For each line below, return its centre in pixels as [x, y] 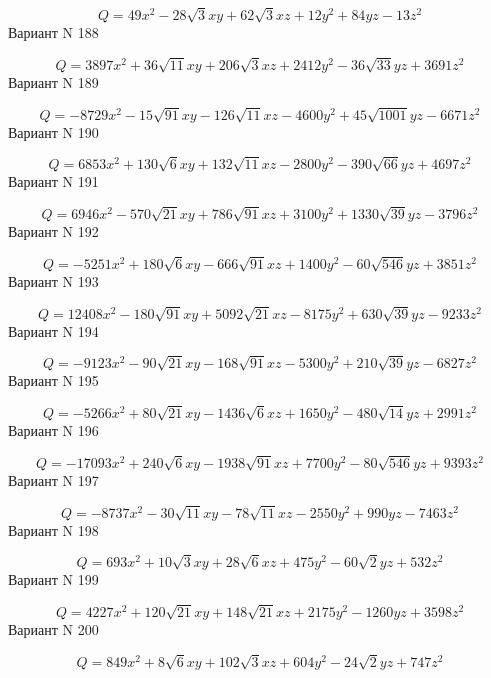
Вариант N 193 [53, 280]
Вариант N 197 [53, 479]
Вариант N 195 [53, 380]
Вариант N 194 [53, 330]
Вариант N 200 [53, 629]
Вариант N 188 [53, 32]
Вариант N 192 [53, 231]
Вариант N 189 [53, 81]
